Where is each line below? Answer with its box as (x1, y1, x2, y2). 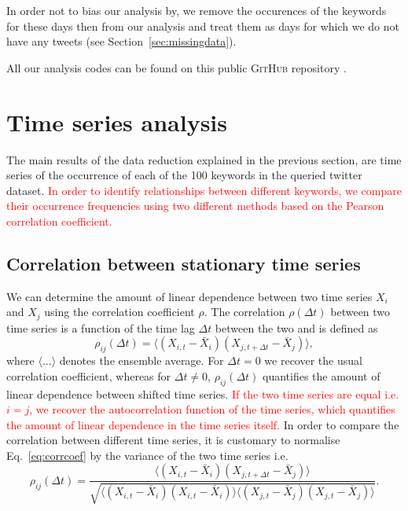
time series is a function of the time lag (6, 319, 195, 336)
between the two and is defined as (215, 319, 378, 336)
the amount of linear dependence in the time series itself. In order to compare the (6, 416, 399, 432)
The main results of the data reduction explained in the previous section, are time (6, 151, 402, 167)
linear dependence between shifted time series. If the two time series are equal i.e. (6, 385, 399, 402)
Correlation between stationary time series (6, 251, 361, 275)
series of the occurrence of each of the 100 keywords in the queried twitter (6, 167, 362, 183)
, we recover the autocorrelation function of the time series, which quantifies (29, 401, 395, 417)
